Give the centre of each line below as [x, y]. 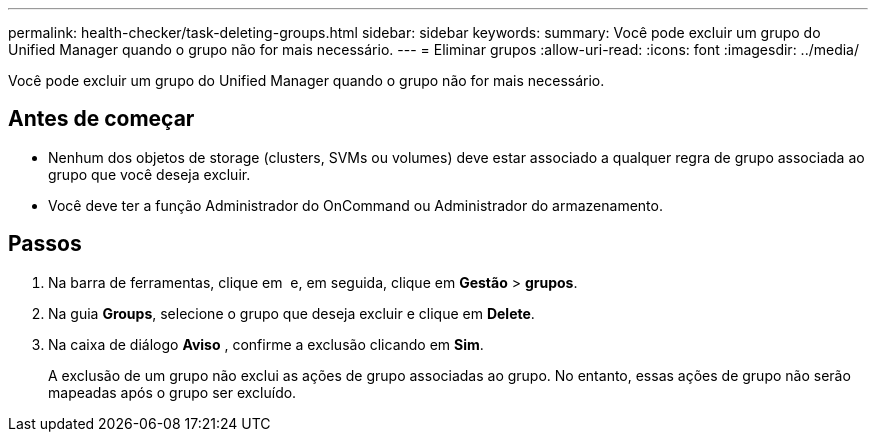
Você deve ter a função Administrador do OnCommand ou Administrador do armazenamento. [355, 205]
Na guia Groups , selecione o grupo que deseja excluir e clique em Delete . [291, 313]
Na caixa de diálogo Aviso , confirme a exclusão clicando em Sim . [266, 344]
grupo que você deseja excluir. [149, 174]
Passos [45, 244]
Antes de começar [101, 119]
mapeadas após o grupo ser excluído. [172, 392]
